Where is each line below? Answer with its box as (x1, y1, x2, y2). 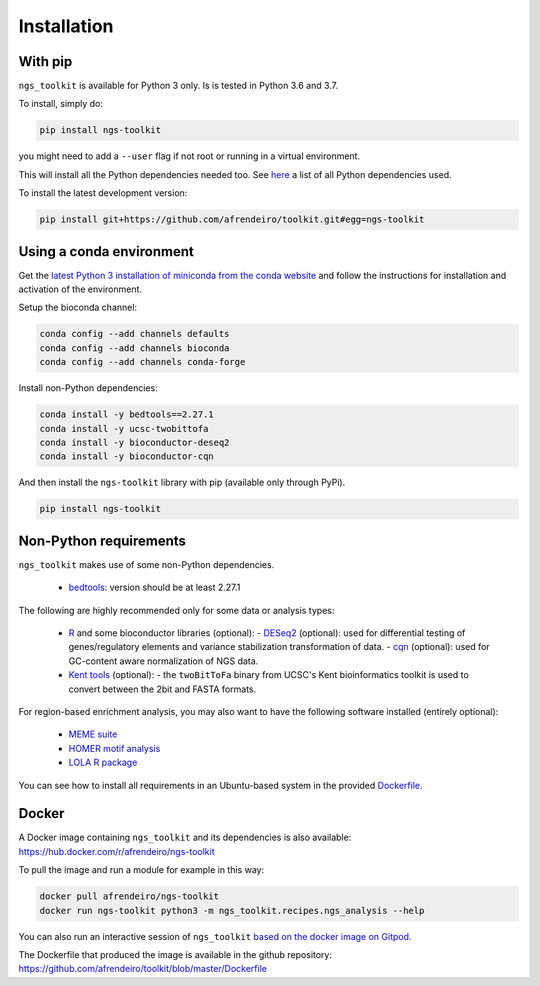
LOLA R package (68, 756, 138, 769)
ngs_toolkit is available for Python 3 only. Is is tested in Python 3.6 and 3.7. (18, 80, 339, 92)
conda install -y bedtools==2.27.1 (39, 409, 214, 420)
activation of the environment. (18, 283, 143, 295)
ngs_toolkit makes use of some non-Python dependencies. (18, 558, 275, 570)
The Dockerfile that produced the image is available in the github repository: (18, 948, 333, 960)
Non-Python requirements (18, 532, 187, 549)
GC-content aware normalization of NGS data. (68, 655, 259, 667)
